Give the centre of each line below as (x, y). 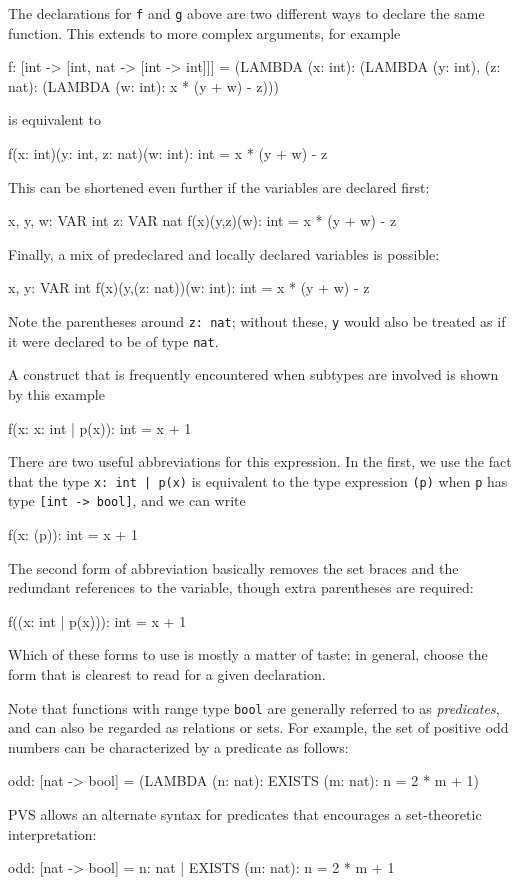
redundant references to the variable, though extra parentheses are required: (241, 587)
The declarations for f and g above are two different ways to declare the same (246, 13)
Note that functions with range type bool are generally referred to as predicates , (254, 707)
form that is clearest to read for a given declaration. (167, 673)
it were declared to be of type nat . (113, 340)
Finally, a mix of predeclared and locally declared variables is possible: (224, 253)
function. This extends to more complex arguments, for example (204, 32)
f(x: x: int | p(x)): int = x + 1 (100, 427)
